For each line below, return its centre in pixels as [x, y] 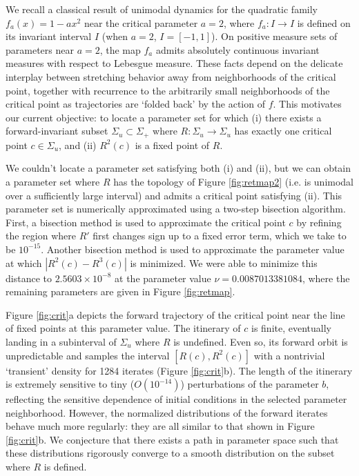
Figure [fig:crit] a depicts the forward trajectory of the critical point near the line [175, 314]
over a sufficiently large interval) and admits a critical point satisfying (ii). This [174, 195]
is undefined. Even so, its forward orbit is [261, 341]
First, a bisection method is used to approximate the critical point [146, 222]
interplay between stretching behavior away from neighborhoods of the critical [171, 76]
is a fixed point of [172, 145]
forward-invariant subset [57, 131]
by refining [319, 222]
